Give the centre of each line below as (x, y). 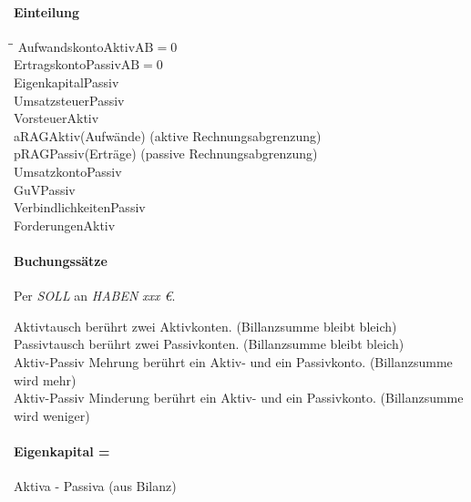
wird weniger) (52, 415)
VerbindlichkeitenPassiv (80, 207)
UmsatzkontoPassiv (68, 171)
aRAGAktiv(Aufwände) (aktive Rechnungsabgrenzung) (168, 135)
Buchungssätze (61, 260)
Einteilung (47, 11)
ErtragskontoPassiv (67, 64)
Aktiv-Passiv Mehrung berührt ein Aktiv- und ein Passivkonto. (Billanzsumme (233, 361)
